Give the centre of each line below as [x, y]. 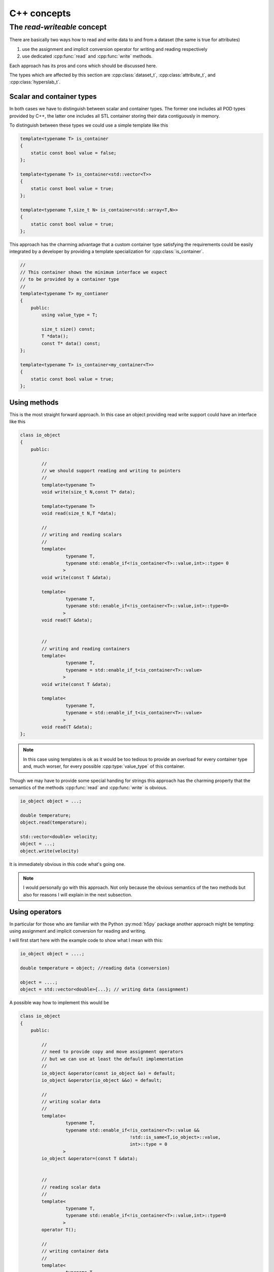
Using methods [34, 402]
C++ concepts [40, 13]
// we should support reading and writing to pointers [111, 470]
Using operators [36, 912]
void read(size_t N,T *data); [79, 513]
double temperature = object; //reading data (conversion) [95, 968]
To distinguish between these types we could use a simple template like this [89, 125]
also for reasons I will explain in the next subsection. [78, 894]
